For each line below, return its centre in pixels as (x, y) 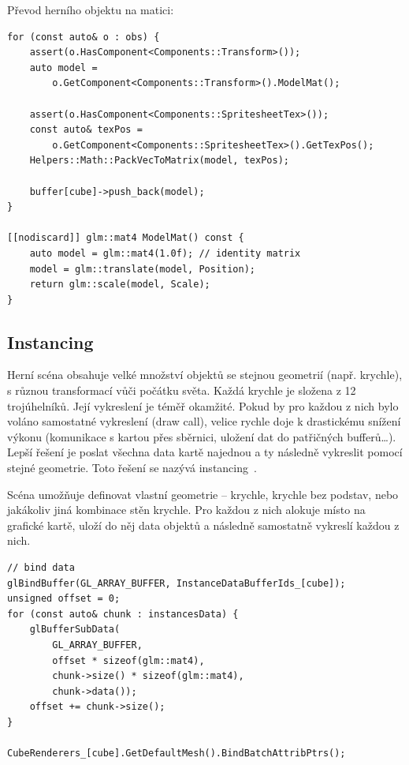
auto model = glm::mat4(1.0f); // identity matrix (165, 253)
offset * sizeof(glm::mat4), (128, 660)
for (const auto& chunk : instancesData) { (123, 614)
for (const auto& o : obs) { (84, 37)
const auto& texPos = (86, 130)
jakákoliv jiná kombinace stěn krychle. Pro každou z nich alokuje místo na (186, 510)
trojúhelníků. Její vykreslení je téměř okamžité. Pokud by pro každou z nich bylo (203, 405)
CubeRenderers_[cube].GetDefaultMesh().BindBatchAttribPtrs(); (177, 754)
